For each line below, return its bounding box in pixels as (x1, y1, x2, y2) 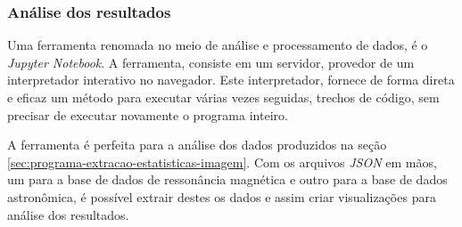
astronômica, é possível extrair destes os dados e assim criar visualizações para (7, 187, 436, 206)
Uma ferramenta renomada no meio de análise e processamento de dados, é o (7, 36, 428, 54)
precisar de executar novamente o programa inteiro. (7, 105, 288, 124)
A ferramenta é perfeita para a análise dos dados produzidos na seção (7, 135, 387, 154)
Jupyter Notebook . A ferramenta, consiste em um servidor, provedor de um (7, 53, 415, 71)
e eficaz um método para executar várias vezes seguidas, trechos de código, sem (7, 88, 440, 106)
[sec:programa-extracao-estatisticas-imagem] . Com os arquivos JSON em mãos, (7, 152, 437, 171)
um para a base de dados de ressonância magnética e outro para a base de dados (7, 170, 448, 189)
